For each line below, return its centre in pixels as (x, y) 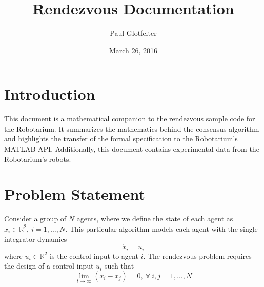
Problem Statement (75, 194)
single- (250, 228)
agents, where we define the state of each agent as (155, 219)
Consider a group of (35, 219)
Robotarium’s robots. (38, 159)
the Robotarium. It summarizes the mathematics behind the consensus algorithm (132, 128)
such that (119, 266)
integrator (20, 239)
